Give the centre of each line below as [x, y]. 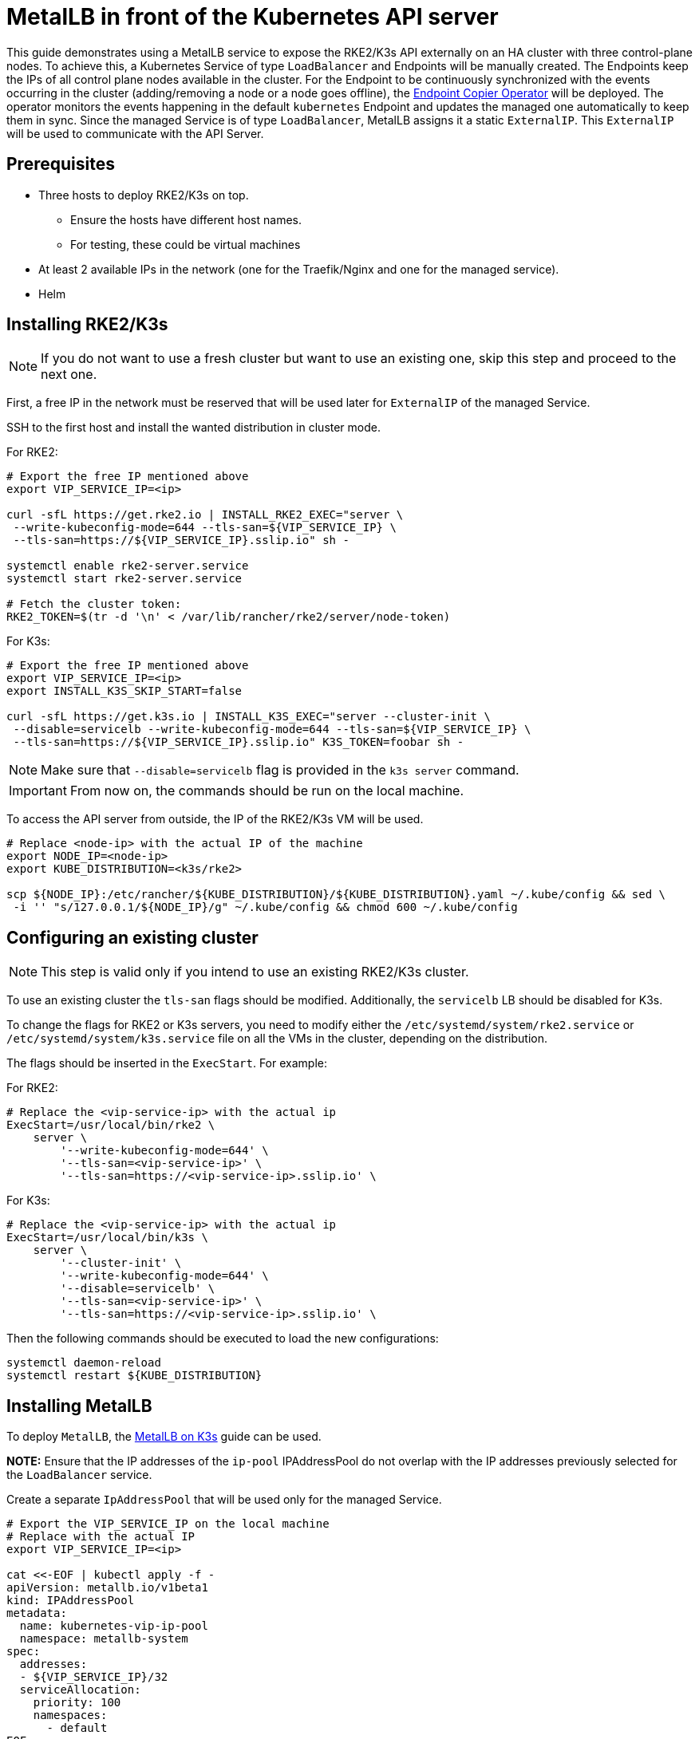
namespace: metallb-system [104, 1639]
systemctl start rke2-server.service [124, 579]
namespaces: [70, 1715]
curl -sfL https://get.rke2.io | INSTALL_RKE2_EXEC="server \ [205, 515]
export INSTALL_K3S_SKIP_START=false [124, 691]
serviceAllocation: [80, 1690]
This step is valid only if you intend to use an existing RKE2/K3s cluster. [255, 972]
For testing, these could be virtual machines [186, 244]
